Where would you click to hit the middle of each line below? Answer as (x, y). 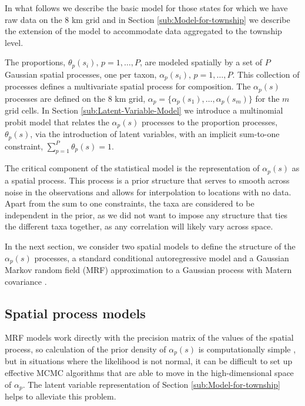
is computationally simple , (247, 349)
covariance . (26, 281)
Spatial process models (75, 313)
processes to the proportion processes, (210, 122)
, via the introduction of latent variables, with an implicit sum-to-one (155, 134)
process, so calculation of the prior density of (86, 349)
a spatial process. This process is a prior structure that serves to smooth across (147, 180)
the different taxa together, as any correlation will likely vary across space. (139, 226)
